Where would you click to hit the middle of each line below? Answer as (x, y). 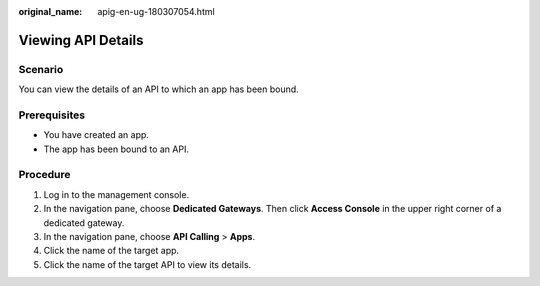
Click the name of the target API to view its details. (147, 264)
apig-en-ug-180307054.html (156, 11)
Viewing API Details (81, 40)
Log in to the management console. (116, 194)
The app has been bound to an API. (116, 149)
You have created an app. (96, 135)
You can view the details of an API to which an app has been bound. (158, 89)
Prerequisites (51, 115)
